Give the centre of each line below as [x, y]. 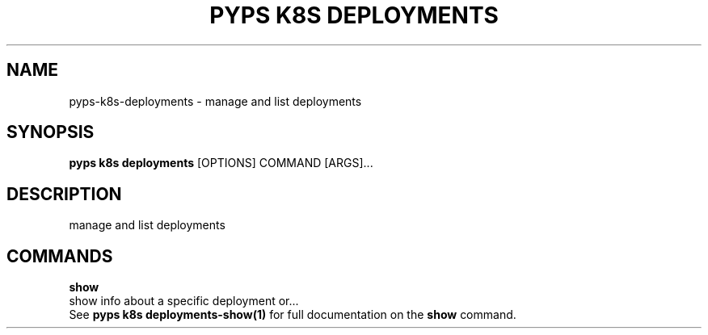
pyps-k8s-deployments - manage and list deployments [215, 101]
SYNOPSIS [51, 132]
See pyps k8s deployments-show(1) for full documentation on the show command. [293, 315]
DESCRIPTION [64, 194]
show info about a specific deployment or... [184, 301]
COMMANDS [60, 256]
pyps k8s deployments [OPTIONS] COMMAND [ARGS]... [221, 163]
